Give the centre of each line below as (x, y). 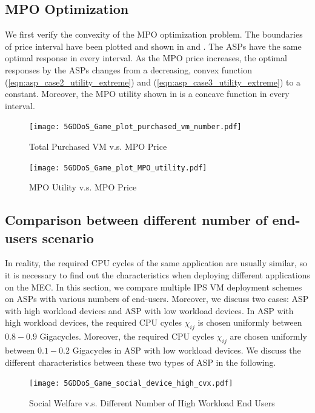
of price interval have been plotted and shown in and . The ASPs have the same (153, 46)
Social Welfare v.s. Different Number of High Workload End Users (152, 402)
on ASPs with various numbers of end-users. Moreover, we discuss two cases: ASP (157, 299)
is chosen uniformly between (250, 322)
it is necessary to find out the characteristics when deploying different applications (157, 275)
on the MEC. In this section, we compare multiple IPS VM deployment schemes (154, 287)
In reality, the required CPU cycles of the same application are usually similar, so (156, 263)
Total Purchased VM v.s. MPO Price (98, 146)
